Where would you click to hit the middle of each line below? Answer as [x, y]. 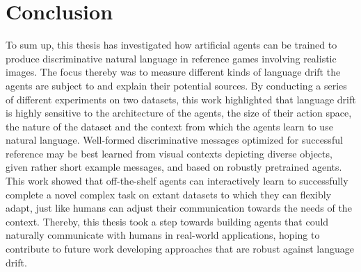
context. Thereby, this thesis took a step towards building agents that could [167, 221]
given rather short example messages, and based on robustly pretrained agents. [174, 167]
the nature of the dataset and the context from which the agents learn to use [169, 126]
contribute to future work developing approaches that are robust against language [180, 249]
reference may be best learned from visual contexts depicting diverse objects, [169, 153]
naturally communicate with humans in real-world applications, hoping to [163, 235]
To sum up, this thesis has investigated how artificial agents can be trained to [171, 45]
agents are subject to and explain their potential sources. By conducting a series [176, 85]
